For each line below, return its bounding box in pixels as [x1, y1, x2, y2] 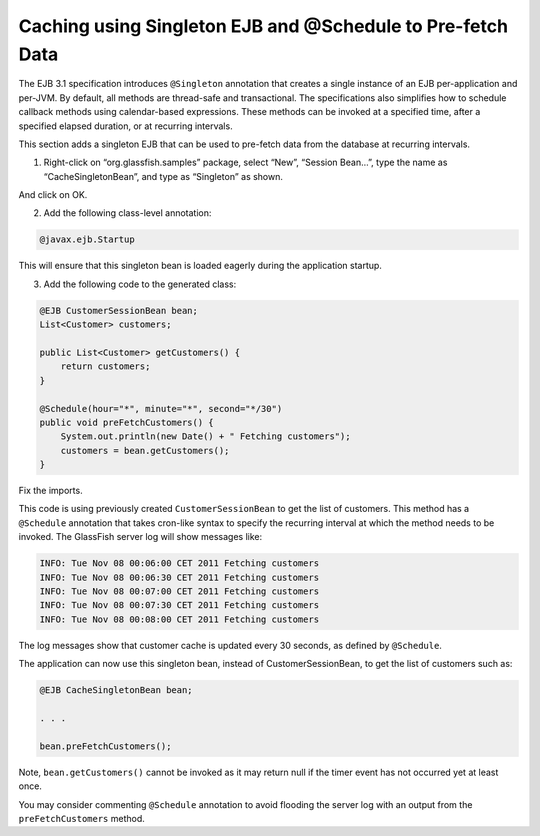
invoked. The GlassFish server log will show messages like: [18, 531, 263, 543]
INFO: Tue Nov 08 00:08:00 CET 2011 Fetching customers [39, 613, 320, 625]
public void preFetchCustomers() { [39, 416, 214, 428]
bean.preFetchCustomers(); [39, 740, 172, 752]
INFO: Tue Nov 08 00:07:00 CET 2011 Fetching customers [39, 586, 320, 597]
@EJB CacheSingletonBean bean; [39, 685, 194, 696]
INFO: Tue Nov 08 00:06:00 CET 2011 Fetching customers [39, 558, 320, 569]
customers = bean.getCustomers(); [60, 445, 230, 456]
